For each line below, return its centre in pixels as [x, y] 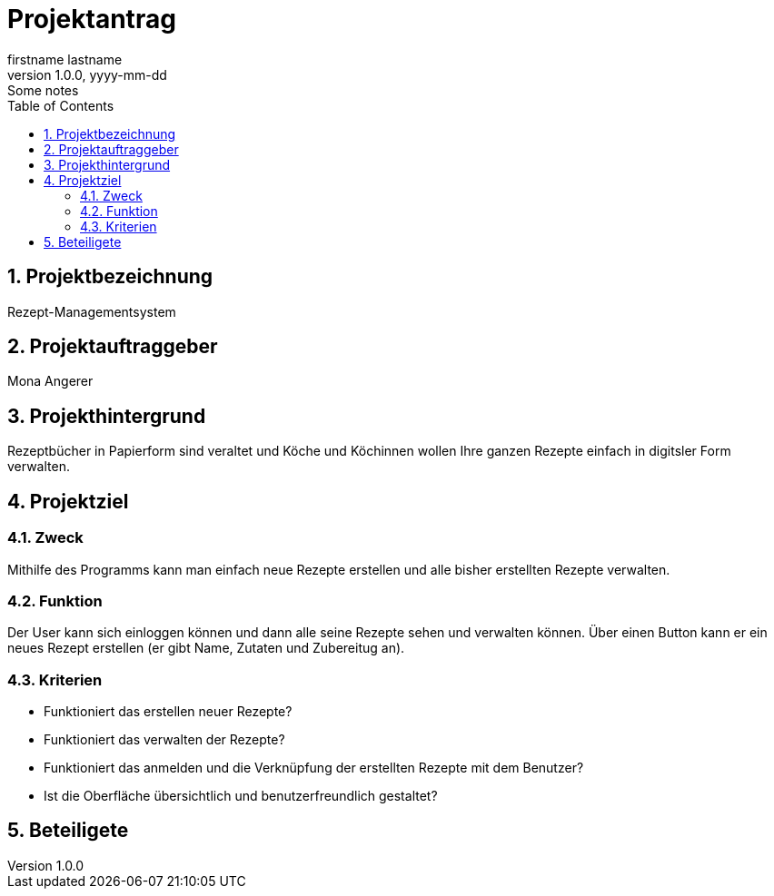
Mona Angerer [50, 381]
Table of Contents [61, 105]
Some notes [43, 90]
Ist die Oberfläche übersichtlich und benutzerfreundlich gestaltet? [241, 796]
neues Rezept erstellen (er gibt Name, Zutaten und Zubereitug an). [206, 648]
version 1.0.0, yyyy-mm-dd [87, 74]
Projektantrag [92, 19]
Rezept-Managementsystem [92, 311]
